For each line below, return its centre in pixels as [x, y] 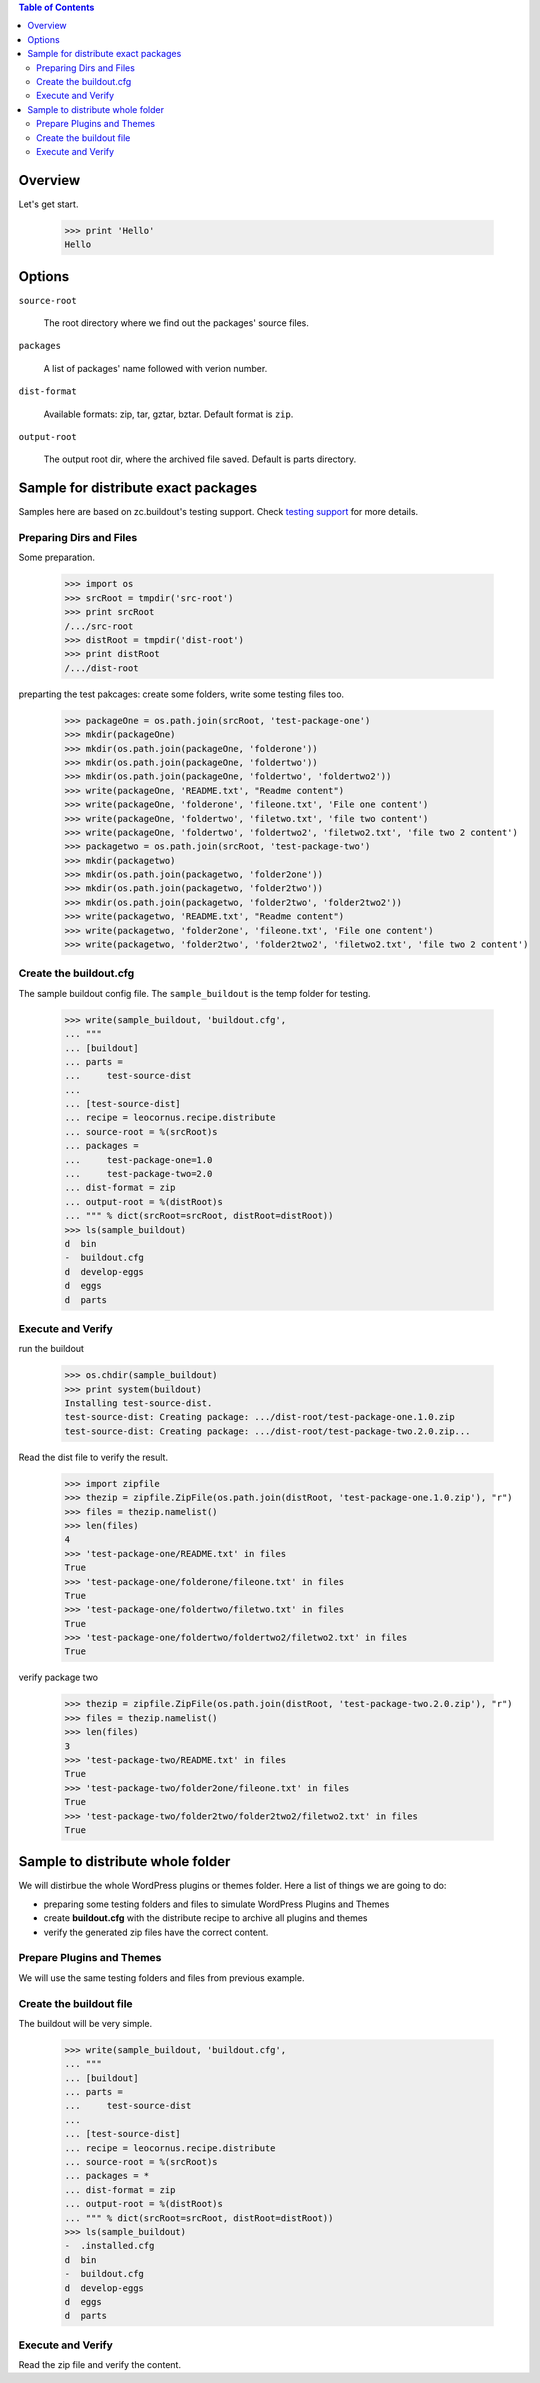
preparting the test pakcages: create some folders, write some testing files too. [181, 694]
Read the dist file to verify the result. [93, 1457]
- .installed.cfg [109, 2246]
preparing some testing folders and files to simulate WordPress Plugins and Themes [216, 1904]
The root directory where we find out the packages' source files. [176, 323]
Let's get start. [48, 204]
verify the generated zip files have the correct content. [156, 1932]
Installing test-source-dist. [138, 1403]
